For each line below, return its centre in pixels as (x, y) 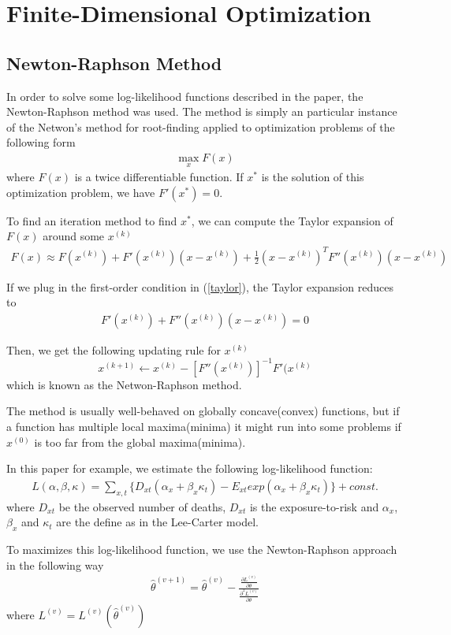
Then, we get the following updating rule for (114, 349)
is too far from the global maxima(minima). (140, 442)
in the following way (55, 564)
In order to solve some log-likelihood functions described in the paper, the (185, 96)
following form (41, 142)
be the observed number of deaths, (142, 506)
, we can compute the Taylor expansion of (292, 220)
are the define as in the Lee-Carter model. (157, 522)
